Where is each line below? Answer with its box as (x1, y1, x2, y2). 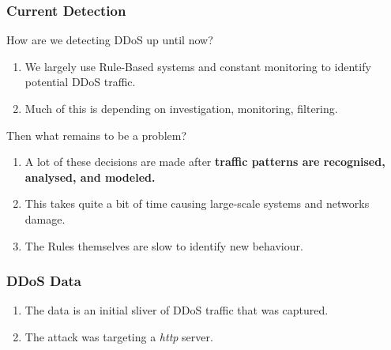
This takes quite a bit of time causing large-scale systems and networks (24, 195, 370, 212)
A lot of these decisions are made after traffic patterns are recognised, (24, 153, 385, 170)
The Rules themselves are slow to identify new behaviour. (24, 237, 303, 254)
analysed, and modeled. (24, 168, 156, 185)
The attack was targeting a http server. (24, 328, 213, 344)
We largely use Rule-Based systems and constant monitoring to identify (24, 58, 371, 74)
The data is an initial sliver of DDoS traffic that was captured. (24, 302, 329, 318)
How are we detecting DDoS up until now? (6, 32, 213, 48)
